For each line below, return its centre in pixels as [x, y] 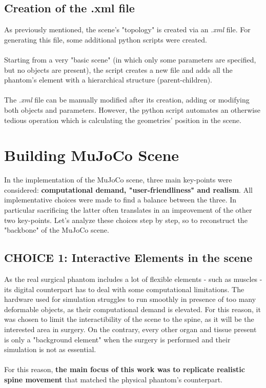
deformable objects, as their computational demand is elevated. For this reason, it [132, 309]
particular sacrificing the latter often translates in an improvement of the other [128, 210]
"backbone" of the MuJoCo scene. [57, 230]
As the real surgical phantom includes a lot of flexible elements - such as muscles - [133, 279]
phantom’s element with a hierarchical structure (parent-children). [108, 80]
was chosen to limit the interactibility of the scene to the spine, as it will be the [129, 319]
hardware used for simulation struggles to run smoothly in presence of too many [130, 299]
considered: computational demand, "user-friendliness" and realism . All [128, 189]
